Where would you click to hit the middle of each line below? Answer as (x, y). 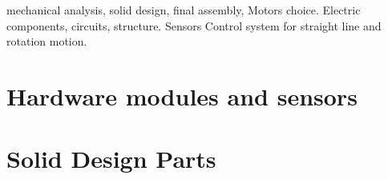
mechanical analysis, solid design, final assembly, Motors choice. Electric (184, 10)
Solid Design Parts (111, 159)
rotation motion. (47, 41)
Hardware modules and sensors (182, 95)
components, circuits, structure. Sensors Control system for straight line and (194, 25)
